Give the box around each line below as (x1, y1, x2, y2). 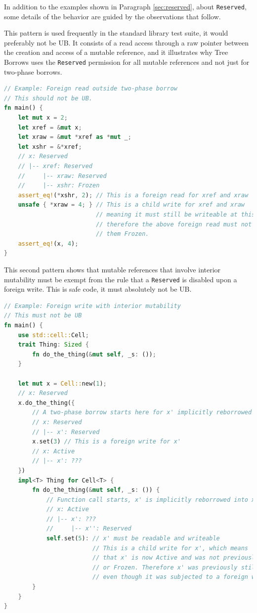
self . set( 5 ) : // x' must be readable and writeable (46, 535, 220, 542)
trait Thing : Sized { (18, 341, 89, 349)
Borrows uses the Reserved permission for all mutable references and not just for (4, 57, 250, 67)
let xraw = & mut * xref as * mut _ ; (18, 133, 131, 141)
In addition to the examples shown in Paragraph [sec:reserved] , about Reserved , (4, 1, 247, 11)
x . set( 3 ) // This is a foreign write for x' (32, 438, 181, 445)
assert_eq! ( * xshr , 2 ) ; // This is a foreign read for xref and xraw (18, 191, 249, 199)
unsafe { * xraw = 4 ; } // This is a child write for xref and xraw (18, 201, 245, 209)
